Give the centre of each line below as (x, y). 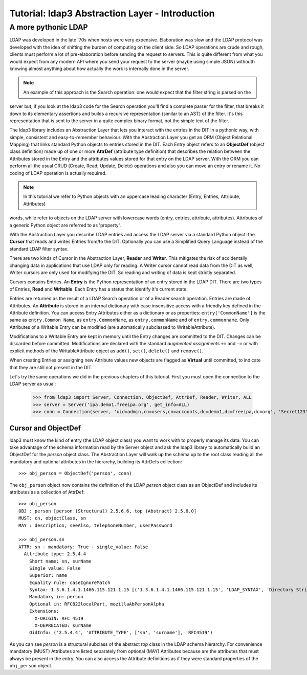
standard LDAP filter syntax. (39, 249)
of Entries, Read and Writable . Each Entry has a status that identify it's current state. (98, 289)
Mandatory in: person (56, 597)
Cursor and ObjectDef (45, 428)
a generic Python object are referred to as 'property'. (65, 225)
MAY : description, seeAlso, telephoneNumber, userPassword (95, 525)
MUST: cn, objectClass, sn (52, 518)
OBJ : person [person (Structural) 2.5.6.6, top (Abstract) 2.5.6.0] (108, 511)
